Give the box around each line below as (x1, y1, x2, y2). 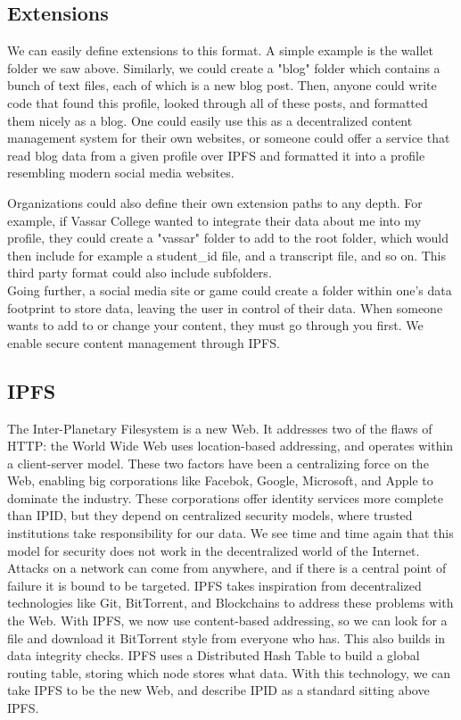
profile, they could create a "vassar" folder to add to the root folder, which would (7, 228, 449, 247)
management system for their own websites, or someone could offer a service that (7, 128, 450, 147)
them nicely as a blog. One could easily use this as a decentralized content (7, 111, 413, 129)
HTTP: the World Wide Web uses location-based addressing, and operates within (7, 436, 454, 455)
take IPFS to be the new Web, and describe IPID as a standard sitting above (7, 681, 430, 699)
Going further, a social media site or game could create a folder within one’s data (7, 280, 452, 299)
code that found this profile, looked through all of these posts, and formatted (7, 93, 428, 112)
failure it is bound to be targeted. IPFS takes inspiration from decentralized (7, 575, 422, 594)
